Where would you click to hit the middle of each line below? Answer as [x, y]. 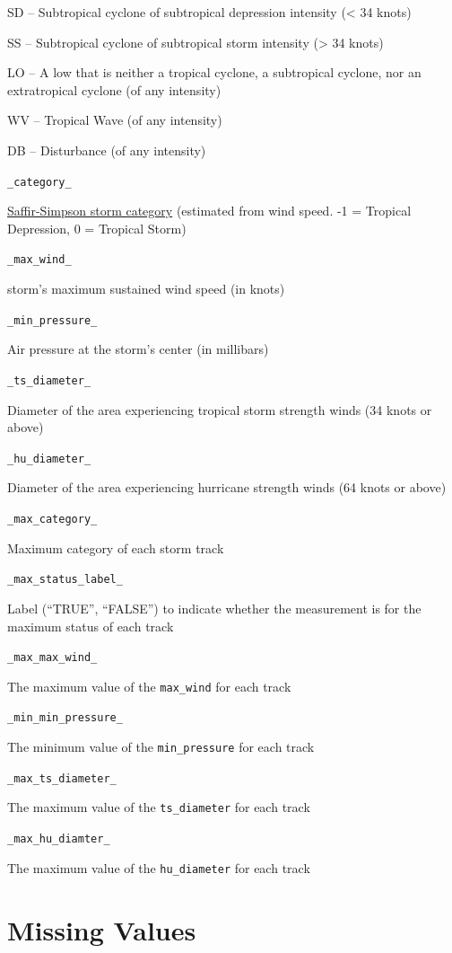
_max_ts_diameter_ [62, 778]
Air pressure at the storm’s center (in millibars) [138, 349]
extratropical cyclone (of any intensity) [114, 89]
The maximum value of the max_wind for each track [149, 686]
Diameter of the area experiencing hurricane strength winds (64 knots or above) [227, 487]
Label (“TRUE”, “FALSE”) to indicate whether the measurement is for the [214, 608]
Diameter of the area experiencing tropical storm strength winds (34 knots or [220, 409]
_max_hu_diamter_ [59, 839]
